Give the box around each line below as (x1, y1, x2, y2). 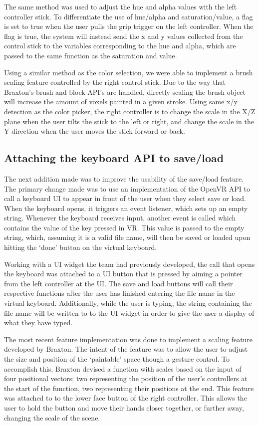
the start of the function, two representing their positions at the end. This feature (4, 383, 254, 393)
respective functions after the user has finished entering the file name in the (4, 288, 235, 298)
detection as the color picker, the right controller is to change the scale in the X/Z (4, 106, 256, 116)
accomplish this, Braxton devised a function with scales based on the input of (4, 363, 242, 374)
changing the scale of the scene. (4, 412, 100, 423)
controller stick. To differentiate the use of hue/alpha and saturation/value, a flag (4, 11, 253, 21)
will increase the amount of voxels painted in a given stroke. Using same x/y (4, 96, 238, 107)
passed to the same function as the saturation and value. (4, 50, 177, 60)
